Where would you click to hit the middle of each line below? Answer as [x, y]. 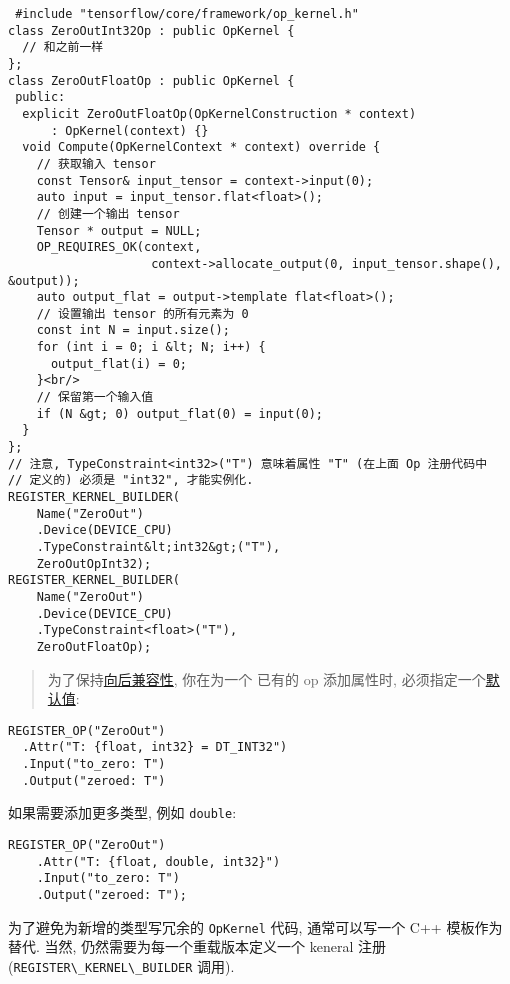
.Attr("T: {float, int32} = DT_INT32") [155, 747]
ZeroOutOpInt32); [94, 563]
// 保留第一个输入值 [95, 397]
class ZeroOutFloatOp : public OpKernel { [151, 80]
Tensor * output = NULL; [119, 230]
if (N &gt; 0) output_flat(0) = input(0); [179, 413]
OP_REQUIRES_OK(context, [119, 247]
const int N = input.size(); [133, 330]
